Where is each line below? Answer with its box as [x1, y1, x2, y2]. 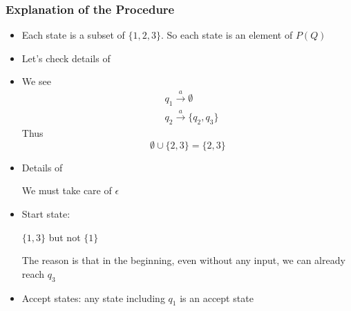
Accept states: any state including [21, 290, 165, 305]
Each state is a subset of [21, 28, 125, 42]
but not [48, 229, 81, 244]
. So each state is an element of [160, 28, 293, 42]
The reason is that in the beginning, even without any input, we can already [21, 253, 345, 267]
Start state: [21, 207, 70, 221]
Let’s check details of [21, 50, 111, 65]
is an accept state [180, 290, 254, 305]
